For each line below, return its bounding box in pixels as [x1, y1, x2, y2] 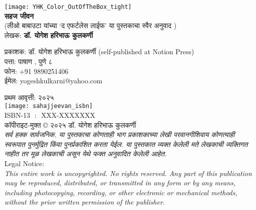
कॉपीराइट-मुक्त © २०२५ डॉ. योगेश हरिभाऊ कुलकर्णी [4, 119, 136, 130]
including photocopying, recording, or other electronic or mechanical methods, [4, 187, 237, 197]
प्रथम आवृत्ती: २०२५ [4, 92, 54, 102]
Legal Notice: [4, 158, 44, 169]
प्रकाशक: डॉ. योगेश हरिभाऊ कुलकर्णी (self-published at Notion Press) [4, 46, 194, 57]
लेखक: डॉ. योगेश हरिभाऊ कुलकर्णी [4, 30, 93, 40]
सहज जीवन [4, 10, 34, 21]
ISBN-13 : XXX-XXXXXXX [4, 110, 96, 120]
